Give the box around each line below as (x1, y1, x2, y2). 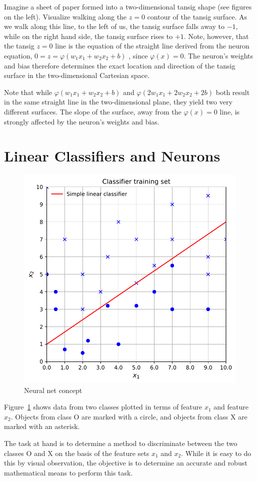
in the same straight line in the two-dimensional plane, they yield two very (4, 96, 232, 107)
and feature (213, 401, 248, 412)
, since (128, 50, 148, 60)
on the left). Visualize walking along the (4, 11, 127, 21)
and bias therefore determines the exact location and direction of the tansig (4, 60, 235, 70)
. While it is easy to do (181, 447, 251, 458)
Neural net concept (24, 384, 82, 395)
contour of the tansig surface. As (147, 11, 247, 21)
